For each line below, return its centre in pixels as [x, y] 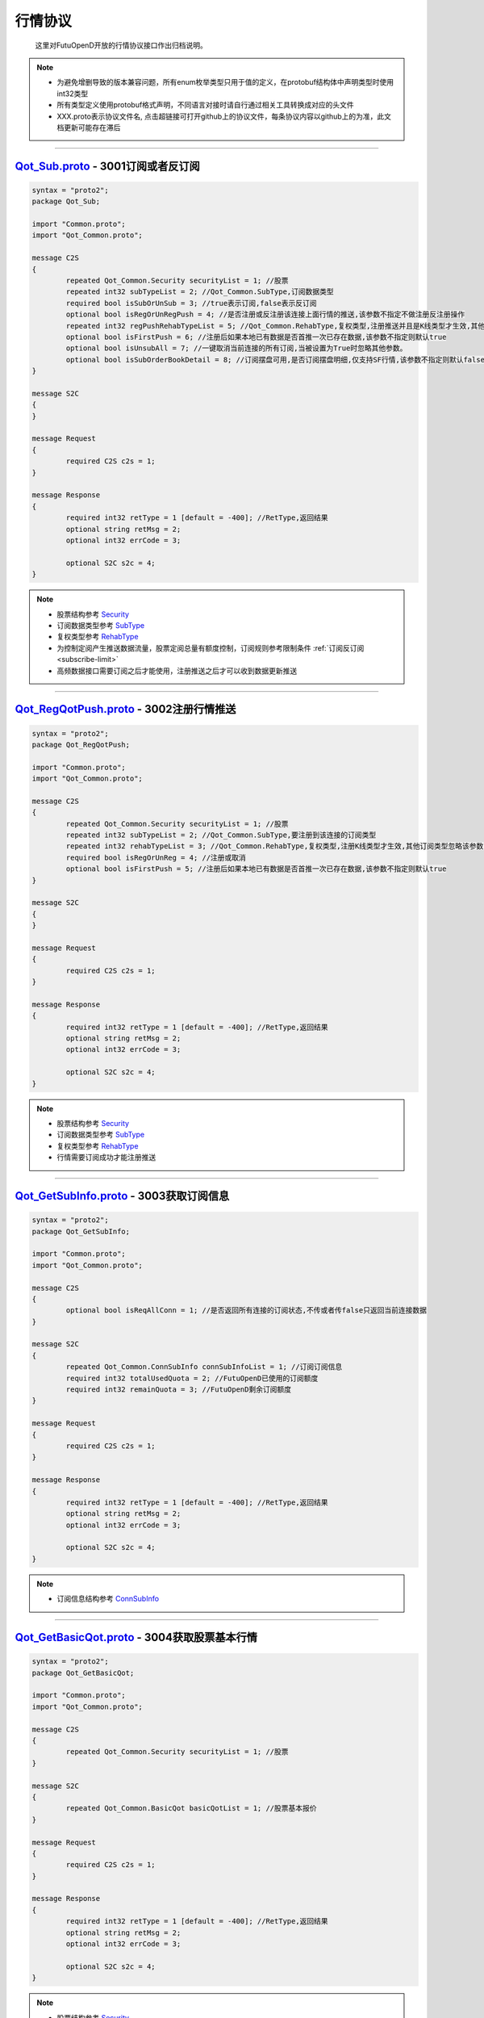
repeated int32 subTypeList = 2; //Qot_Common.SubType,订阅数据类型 [200, 292]
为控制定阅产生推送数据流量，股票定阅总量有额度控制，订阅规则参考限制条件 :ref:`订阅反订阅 [211, 648]
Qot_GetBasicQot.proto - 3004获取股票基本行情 [136, 1637]
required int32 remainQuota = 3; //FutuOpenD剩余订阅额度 [179, 1390]
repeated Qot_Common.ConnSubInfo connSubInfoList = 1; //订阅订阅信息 [204, 1367]
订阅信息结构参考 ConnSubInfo [108, 1599]
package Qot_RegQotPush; [81, 744]
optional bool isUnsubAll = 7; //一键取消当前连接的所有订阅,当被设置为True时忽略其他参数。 [236, 348]
